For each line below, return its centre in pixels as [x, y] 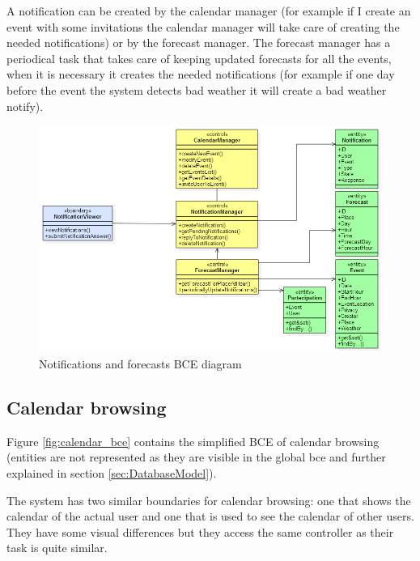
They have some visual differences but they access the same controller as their [200, 531]
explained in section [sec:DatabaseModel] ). [112, 473]
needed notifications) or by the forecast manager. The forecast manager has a [199, 42]
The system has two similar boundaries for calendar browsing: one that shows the [209, 500]
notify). [25, 106]
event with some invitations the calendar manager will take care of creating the [203, 26]
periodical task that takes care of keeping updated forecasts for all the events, [199, 58]
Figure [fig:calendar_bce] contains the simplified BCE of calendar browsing [193, 441]
